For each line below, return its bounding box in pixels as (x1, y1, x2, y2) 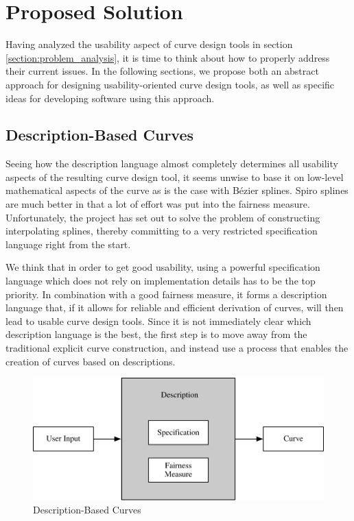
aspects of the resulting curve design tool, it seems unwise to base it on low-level (5, 169, 344, 184)
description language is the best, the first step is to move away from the (5, 327, 307, 341)
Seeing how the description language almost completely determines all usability (5, 156, 338, 171)
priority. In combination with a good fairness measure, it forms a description (5, 287, 327, 301)
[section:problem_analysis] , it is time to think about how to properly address (5, 50, 330, 64)
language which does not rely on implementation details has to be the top (5, 274, 316, 288)
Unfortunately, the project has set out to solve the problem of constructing (5, 210, 320, 224)
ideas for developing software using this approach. (5, 90, 215, 105)
